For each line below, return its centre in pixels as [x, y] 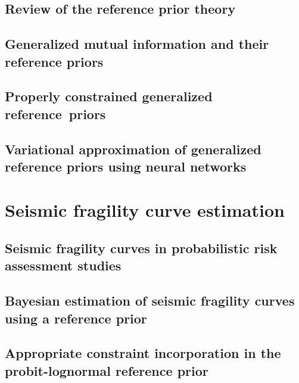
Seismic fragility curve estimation [145, 210]
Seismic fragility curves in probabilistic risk [141, 248]
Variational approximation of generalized [133, 149]
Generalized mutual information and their [137, 44]
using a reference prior [76, 318]
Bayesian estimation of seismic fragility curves [150, 301]
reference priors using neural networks [126, 166]
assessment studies [63, 265]
